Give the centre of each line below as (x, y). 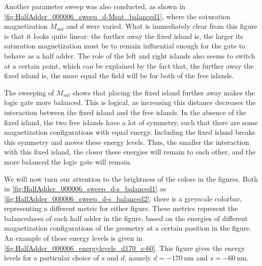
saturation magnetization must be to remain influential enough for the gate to (125, 46)
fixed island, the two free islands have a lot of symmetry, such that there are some (131, 122)
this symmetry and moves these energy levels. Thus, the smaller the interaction (127, 142)
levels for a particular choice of (52, 258)
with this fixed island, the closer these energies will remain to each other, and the (130, 152)
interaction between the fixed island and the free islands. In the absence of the (125, 112)
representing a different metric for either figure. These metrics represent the (121, 208)
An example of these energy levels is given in (73, 238)
